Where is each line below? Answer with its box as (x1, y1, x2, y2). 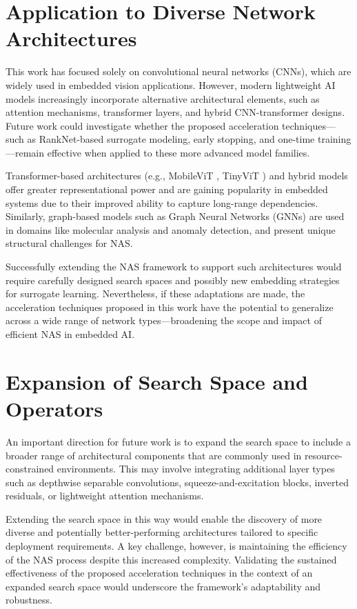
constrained (6, 461, 54, 476)
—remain (6, 145, 45, 159)
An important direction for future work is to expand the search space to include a (6, 434, 351, 448)
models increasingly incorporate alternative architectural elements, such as (6, 91, 320, 106)
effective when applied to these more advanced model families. (47, 145, 310, 159)
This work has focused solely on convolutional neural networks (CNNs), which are (6, 64, 351, 79)
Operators (6, 394, 103, 422)
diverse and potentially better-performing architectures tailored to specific (6, 525, 318, 539)
